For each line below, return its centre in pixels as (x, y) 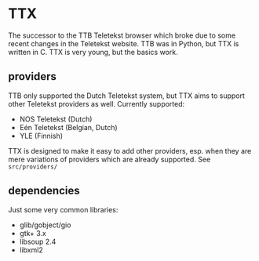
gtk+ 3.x (33, 233)
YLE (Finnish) (41, 136)
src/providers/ (33, 167)
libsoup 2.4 (38, 241)
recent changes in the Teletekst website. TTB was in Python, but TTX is (124, 43)
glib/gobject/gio (45, 225)
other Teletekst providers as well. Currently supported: (97, 103)
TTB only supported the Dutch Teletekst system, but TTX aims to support (127, 96)
